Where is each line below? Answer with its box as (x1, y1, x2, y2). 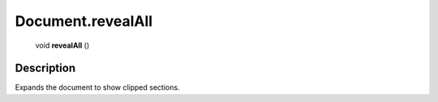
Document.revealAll (15, 12, 153, 30)
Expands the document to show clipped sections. (15, 83, 180, 92)
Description (15, 62, 76, 75)
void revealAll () (35, 40, 90, 50)
